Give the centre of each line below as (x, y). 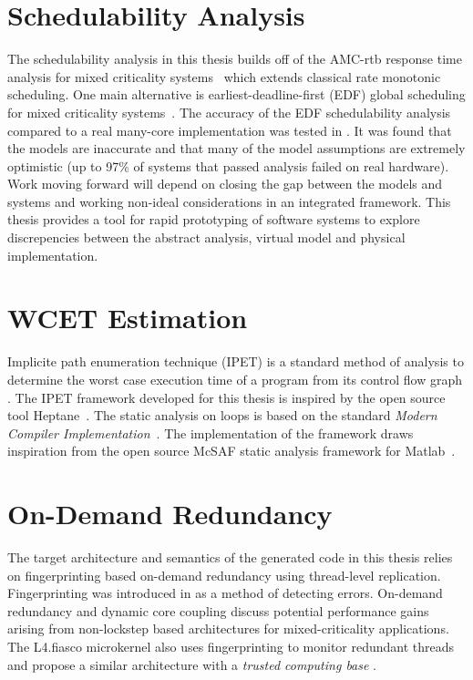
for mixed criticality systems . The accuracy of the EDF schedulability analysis (229, 112)
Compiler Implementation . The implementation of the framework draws (211, 433)
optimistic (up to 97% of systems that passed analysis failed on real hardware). (228, 165)
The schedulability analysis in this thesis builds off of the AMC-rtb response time (235, 59)
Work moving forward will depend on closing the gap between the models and (225, 184)
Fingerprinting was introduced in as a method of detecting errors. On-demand (225, 593)
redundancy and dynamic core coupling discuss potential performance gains (218, 610)
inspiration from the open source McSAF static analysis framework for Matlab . (231, 451)
